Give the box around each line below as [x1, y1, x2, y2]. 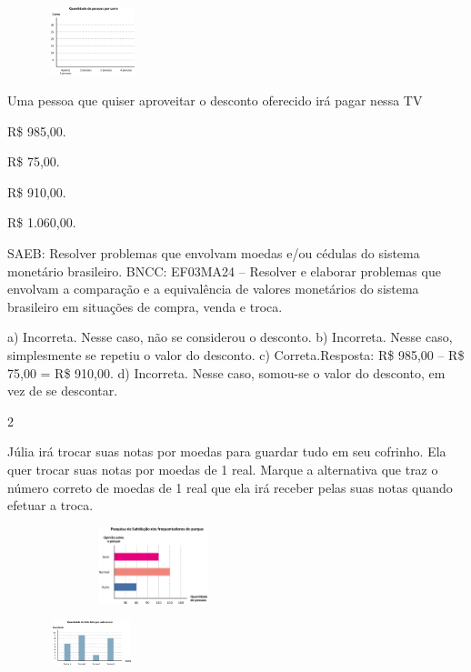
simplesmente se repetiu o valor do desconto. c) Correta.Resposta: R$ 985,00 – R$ [7, 345, 465, 364]
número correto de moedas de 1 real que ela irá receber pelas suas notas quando [7, 477, 453, 496]
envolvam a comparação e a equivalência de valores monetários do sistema [7, 279, 419, 298]
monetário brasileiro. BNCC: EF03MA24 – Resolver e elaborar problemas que [7, 261, 441, 280]
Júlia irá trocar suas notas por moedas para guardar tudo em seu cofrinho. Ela [7, 442, 446, 461]
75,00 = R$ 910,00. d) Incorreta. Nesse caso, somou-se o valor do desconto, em [7, 363, 446, 382]
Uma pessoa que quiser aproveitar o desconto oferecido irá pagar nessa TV [7, 91, 423, 109]
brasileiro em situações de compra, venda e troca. [7, 296, 283, 316]
